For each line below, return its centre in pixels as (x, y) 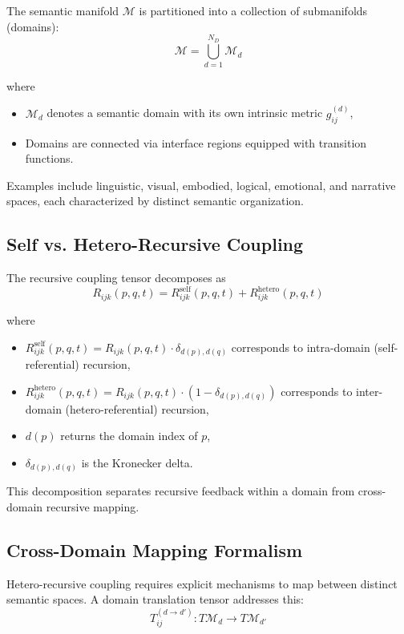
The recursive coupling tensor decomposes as (116, 278)
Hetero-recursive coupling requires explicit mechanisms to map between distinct (202, 583)
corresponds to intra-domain (301, 347)
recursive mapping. (93, 506)
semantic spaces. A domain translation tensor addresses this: (155, 599)
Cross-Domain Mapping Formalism (155, 549)
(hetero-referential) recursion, (137, 408)
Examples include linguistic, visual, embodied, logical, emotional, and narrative (201, 185)
